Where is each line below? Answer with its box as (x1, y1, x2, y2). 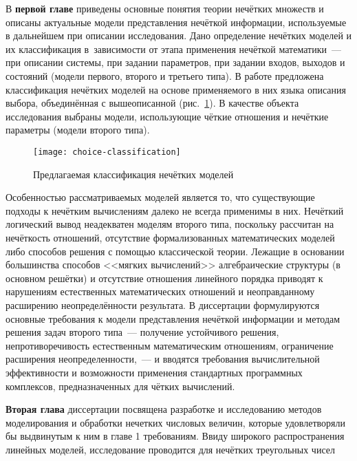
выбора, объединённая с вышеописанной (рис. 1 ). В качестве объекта (6, 96, 299, 110)
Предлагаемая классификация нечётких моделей (33, 167, 234, 181)
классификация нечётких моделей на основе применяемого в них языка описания (6, 82, 346, 96)
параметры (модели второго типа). (6, 122, 150, 137)
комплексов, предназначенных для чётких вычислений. (6, 378, 235, 393)
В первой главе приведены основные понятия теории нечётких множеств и (6, 1, 324, 15)
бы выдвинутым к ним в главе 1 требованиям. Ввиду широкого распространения (6, 429, 345, 443)
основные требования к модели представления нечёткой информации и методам (6, 311, 340, 325)
